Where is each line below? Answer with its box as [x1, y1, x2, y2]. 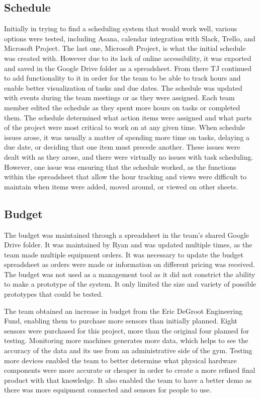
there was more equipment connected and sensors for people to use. [4, 384, 212, 395]
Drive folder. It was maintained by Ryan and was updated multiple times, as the [4, 239, 252, 250]
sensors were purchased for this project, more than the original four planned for [4, 325, 249, 336]
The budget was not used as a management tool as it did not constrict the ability [4, 269, 255, 279]
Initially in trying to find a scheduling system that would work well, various [4, 23, 237, 34]
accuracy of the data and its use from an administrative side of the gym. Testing [4, 345, 252, 356]
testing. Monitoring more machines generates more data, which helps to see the [4, 335, 248, 346]
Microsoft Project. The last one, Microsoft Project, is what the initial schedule [4, 43, 246, 53]
